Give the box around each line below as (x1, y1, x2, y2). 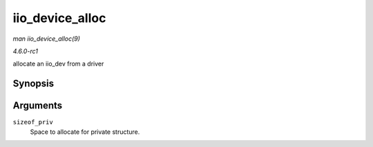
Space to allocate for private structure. (30, 128, 140, 136)
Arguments (12, 100, 63, 112)
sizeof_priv (12, 118, 53, 126)
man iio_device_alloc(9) (12, 35, 81, 43)
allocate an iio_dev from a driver (12, 59, 104, 68)
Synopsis (12, 78, 55, 90)
